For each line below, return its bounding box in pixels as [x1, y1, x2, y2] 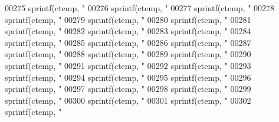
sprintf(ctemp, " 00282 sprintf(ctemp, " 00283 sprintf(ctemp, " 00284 [5, 25, 251, 37]
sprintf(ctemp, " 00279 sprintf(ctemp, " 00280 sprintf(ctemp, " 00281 [5, 13, 251, 25]
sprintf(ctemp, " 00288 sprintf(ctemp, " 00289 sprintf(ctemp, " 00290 [5, 48, 251, 60]
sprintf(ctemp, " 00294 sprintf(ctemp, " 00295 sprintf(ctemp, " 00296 [5, 71, 251, 83]
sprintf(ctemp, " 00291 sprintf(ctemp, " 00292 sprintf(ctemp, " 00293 [5, 59, 251, 71]
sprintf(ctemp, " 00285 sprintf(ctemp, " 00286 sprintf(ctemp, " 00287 [5, 36, 251, 48]
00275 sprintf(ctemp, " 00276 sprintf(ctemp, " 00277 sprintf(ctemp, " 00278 [5, 2, 275, 14]
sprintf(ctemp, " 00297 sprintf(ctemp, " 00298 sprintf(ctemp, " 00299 [5, 83, 251, 95]
